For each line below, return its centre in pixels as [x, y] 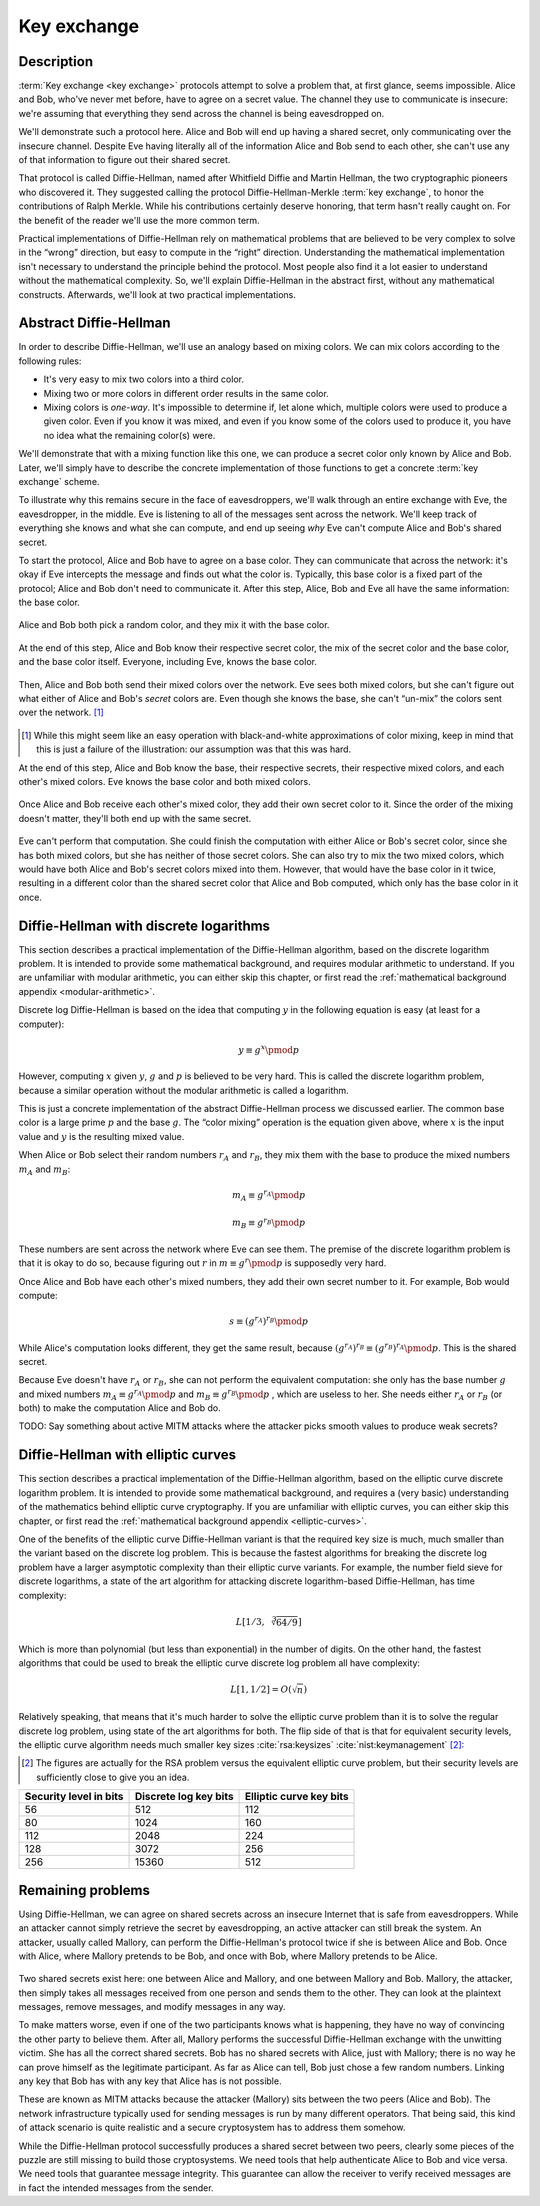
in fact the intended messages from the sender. [116, 2187]
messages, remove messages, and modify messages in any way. [152, 2007]
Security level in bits [74, 1797]
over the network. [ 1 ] [61, 712]
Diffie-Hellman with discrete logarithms [144, 925]
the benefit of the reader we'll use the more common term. [139, 220]
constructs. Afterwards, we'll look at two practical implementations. [157, 294]
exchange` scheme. [59, 481]
